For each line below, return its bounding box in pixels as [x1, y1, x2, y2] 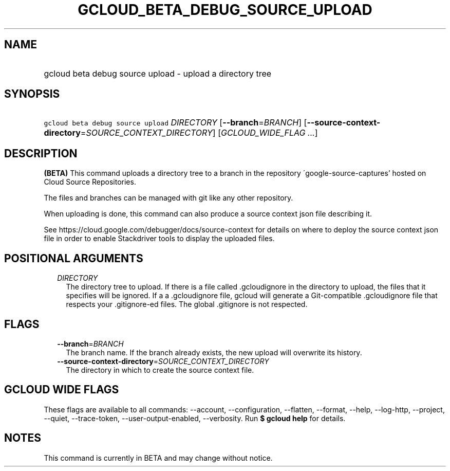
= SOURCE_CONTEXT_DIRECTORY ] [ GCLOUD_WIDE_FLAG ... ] [80, 128, 318, 138]
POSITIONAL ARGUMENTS [4, 251, 143, 265]
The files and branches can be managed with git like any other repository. [44, 193, 293, 203]
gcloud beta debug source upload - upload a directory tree [44, 68, 272, 79]
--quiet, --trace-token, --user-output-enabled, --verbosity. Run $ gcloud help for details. [44, 413, 346, 423]
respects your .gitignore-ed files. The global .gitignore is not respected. [66, 300, 308, 309]
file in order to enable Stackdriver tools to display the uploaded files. [44, 234, 275, 243]
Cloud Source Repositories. [44, 177, 136, 187]
